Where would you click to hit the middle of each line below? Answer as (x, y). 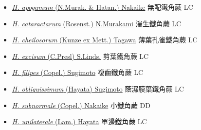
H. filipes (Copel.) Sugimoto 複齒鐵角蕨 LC (78, 72)
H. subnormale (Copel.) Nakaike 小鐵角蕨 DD (81, 105)
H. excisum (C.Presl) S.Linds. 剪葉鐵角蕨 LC (80, 56)
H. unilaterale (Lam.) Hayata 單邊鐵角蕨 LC (79, 121)
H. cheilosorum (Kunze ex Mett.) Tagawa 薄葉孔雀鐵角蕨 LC (105, 40)
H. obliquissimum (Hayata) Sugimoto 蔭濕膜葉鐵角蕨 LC (98, 88)
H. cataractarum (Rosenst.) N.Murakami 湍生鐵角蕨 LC (97, 23)
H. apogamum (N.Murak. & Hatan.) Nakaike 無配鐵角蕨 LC (102, 7)
